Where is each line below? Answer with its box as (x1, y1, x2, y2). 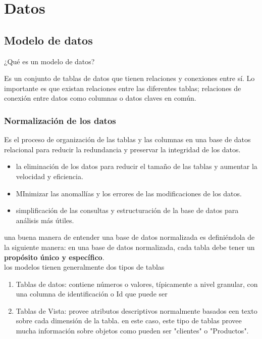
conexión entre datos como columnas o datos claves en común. (4, 93, 196, 103)
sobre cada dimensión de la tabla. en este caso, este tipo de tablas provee (16, 315, 242, 326)
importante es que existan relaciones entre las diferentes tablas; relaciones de (4, 82, 241, 93)
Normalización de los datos (4, 114, 116, 126)
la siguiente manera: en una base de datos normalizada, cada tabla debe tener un (4, 241, 255, 252)
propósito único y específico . (4, 251, 104, 262)
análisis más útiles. (16, 215, 74, 225)
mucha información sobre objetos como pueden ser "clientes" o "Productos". (16, 325, 249, 336)
